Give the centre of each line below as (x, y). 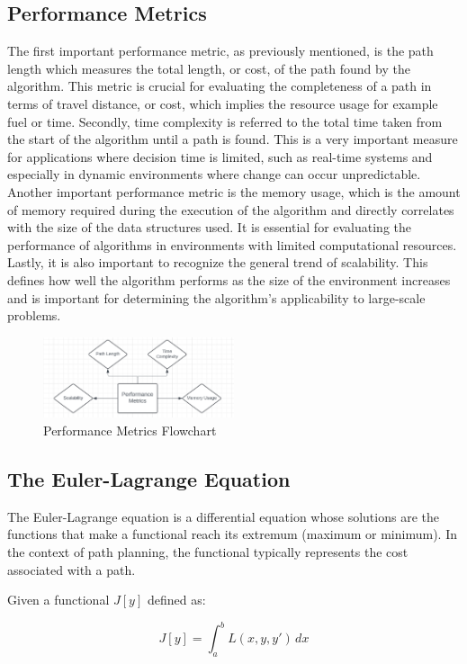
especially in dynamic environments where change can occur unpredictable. (214, 174)
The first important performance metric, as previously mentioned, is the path (220, 51)
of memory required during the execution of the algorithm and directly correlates (231, 209)
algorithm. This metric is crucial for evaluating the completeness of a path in (220, 86)
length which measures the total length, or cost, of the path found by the (209, 68)
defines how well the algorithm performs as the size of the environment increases (229, 279)
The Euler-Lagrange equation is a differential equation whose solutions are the (223, 516)
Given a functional (58, 600)
